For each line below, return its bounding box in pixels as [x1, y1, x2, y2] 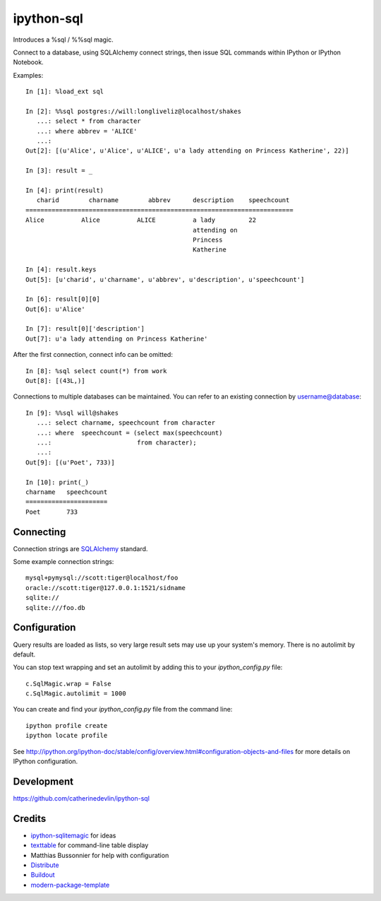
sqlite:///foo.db [25, 603, 85, 611]
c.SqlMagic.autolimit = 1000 [25, 690, 126, 697]
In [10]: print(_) [25, 478, 90, 486]
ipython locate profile [25, 731, 108, 740]
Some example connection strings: [13, 558, 114, 566]
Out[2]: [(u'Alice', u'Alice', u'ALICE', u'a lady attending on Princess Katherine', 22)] [25, 147, 349, 155]
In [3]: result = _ [25, 167, 93, 175]
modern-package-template [30, 881, 110, 889]
